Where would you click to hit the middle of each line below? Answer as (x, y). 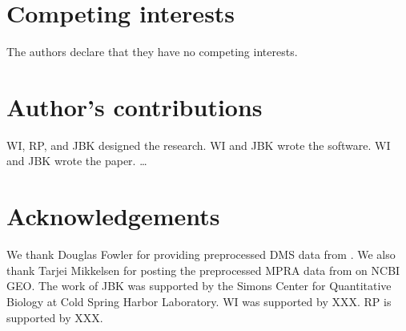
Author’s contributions (135, 106)
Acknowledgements (113, 216)
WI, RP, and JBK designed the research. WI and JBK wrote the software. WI (199, 145)
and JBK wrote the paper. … (77, 161)
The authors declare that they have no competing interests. (152, 52)
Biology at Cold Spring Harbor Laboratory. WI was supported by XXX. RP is (199, 301)
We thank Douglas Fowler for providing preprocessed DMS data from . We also (201, 254)
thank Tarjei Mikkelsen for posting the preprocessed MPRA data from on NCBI (203, 270)
